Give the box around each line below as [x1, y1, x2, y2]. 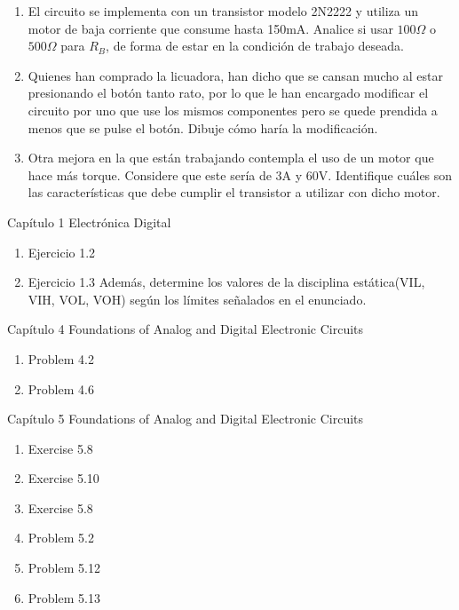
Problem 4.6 [28, 379, 94, 398]
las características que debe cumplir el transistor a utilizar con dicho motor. [28, 183, 440, 202]
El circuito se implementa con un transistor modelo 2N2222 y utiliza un [28, 2, 419, 20]
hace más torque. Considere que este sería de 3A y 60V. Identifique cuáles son [28, 165, 453, 184]
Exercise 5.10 [28, 469, 99, 487]
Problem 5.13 [28, 588, 100, 606]
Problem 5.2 [28, 528, 94, 547]
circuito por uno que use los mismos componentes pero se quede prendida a [28, 100, 438, 119]
